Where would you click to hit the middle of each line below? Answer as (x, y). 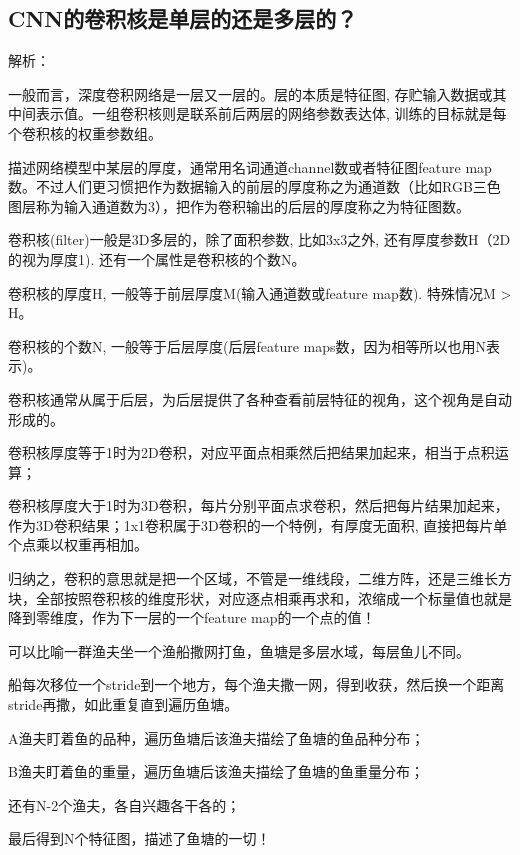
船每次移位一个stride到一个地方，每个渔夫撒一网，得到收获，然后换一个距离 (256, 684)
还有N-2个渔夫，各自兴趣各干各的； (124, 804)
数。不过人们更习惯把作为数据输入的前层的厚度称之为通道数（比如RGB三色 (254, 186)
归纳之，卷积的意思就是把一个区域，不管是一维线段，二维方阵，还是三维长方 (260, 578)
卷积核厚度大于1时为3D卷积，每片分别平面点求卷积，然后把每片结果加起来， (258, 505)
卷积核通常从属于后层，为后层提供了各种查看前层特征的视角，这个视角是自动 (260, 398)
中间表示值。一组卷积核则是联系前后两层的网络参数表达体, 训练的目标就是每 (257, 113)
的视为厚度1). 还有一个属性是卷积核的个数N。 (157, 258)
